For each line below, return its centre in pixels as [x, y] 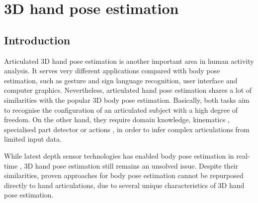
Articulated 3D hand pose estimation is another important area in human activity [129, 61]
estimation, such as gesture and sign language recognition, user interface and [121, 80]
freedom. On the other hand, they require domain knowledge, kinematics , [117, 119]
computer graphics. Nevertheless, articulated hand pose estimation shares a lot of [128, 90]
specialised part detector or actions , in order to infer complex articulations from [127, 129]
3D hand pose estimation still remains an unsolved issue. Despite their [131, 165]
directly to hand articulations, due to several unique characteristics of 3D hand [124, 185]
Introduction [37, 40]
